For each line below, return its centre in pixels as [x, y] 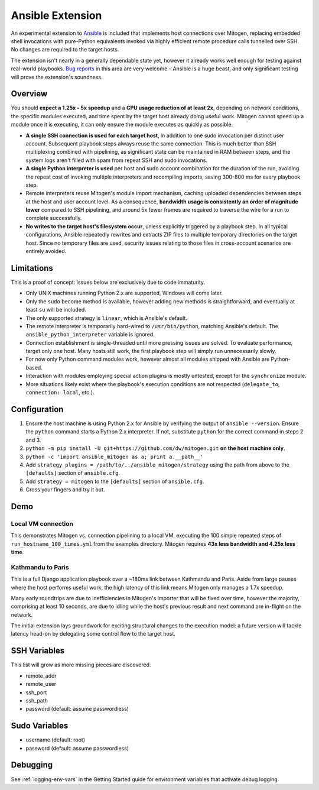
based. [34, 367]
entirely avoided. [46, 251]
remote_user [41, 684]
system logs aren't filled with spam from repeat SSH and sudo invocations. [117, 160]
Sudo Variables [40, 726]
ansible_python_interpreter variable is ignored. [90, 335]
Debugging [32, 765]
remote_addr [41, 676]
